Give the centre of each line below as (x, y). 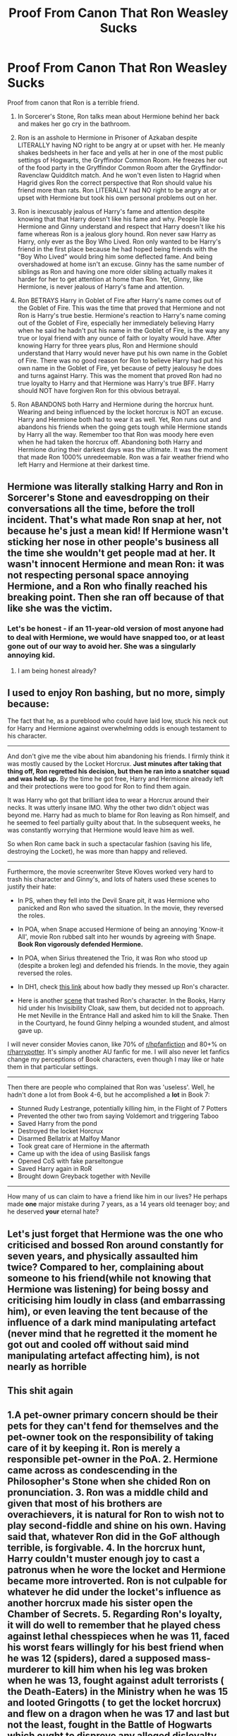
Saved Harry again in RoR (55, 1169)
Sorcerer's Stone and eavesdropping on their (108, 498)
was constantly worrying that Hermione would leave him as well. (101, 830)
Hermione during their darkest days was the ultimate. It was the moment (122, 449)
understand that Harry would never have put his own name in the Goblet (122, 353)
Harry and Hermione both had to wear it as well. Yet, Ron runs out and (119, 419)
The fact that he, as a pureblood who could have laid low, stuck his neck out (118, 721)
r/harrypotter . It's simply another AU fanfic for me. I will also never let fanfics (119, 1052)
